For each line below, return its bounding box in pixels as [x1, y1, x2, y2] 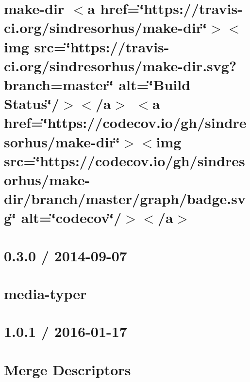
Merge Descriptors [4, 359, 131, 379]
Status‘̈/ [4, 94, 60, 113]
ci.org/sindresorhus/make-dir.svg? [4, 55, 237, 75]
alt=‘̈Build [118, 74, 191, 94]
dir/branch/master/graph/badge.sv [4, 189, 246, 208]
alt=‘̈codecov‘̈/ [21, 207, 122, 227]
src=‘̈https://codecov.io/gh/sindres [4, 150, 245, 170]
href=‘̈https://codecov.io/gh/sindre [4, 112, 247, 132]
